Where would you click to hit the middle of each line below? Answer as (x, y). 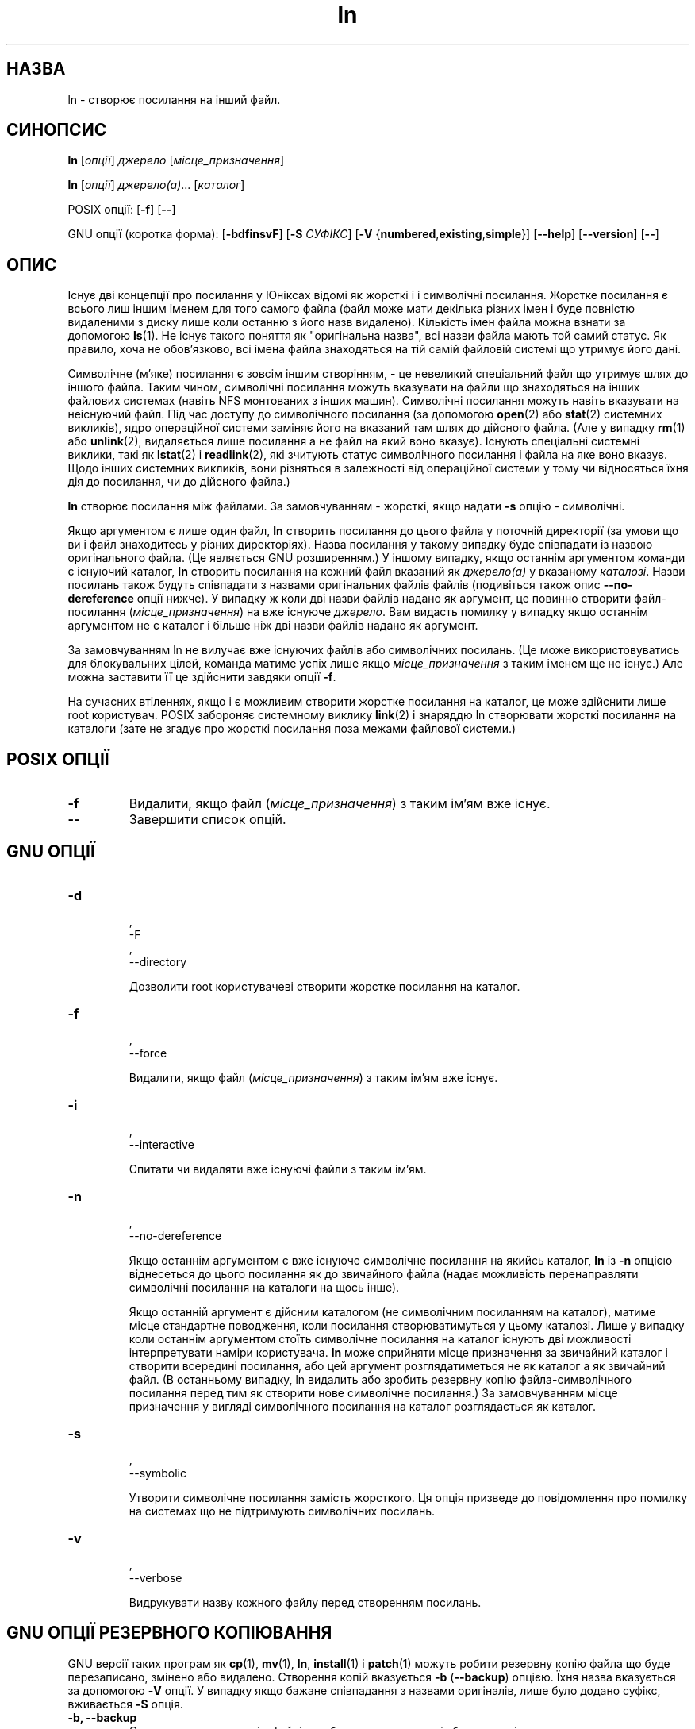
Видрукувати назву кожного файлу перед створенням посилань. (305, 1602)
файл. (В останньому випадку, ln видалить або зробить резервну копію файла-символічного (380, 1379)
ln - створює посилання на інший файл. (174, 99)
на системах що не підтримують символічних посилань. (282, 1511)
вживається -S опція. (125, 1704)
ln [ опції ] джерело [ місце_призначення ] (176, 160)
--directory (158, 961)
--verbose (156, 1577)
